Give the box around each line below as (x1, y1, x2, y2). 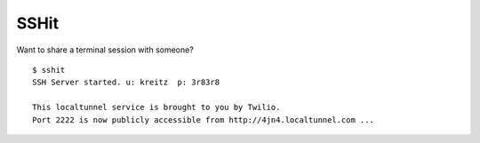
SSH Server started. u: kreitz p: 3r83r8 (32, 77, 220, 88)
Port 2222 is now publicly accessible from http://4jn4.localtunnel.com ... (32, 115, 375, 124)
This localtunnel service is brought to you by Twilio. (32, 102, 281, 113)
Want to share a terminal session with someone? (16, 44, 195, 55)
